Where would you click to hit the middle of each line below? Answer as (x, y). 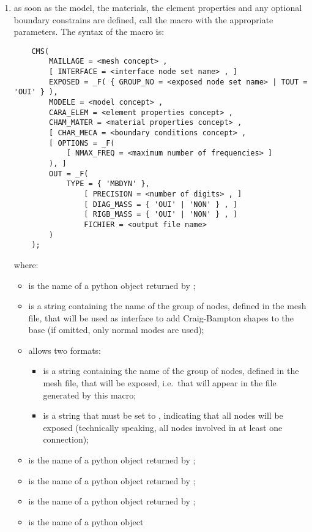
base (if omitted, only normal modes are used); (116, 330)
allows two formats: (65, 350)
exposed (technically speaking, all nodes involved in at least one (163, 427)
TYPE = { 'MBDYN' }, (108, 184)
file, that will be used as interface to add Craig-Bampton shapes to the (161, 317)
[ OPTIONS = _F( (82, 143)
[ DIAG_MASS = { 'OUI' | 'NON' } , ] (161, 204)
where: (26, 264)
